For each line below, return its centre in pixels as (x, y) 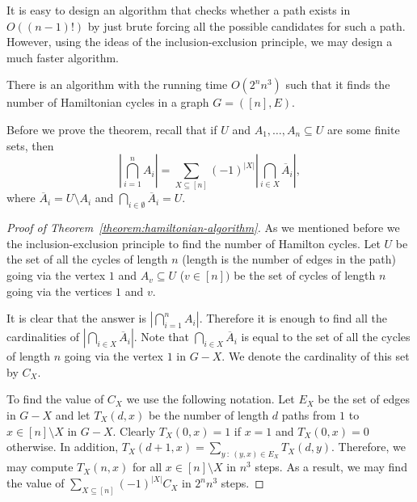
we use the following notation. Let (211, 399)
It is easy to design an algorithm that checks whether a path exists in (179, 10)
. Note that (161, 337)
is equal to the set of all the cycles (326, 337)
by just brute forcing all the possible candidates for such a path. (246, 25)
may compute (40, 467)
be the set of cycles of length (305, 275)
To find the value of (55, 399)
